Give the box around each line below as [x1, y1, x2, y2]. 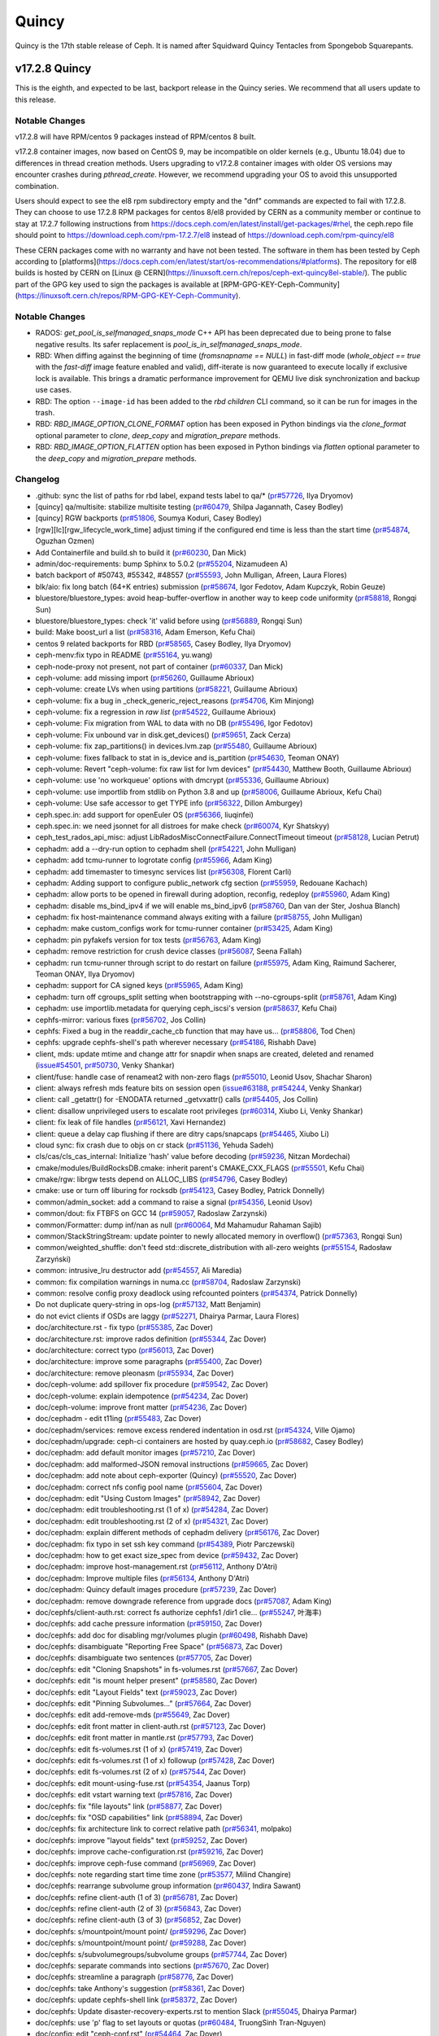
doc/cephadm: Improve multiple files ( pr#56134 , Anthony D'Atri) [35, 1573, 250, 1583]
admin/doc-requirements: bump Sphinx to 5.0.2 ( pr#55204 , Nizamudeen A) [35, 559, 289, 568]
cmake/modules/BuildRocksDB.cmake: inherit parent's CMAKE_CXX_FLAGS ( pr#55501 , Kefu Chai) [35, 1163, 365, 1173]
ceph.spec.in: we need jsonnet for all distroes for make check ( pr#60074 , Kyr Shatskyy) [35, 821, 330, 831]
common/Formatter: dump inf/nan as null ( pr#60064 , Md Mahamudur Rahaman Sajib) [35, 1220, 322, 1230]
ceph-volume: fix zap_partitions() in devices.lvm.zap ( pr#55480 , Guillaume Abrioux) [35, 741, 317, 751]
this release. [15, 94, 56, 104]
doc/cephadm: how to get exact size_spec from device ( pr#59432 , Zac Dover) [35, 1550, 298, 1560]
